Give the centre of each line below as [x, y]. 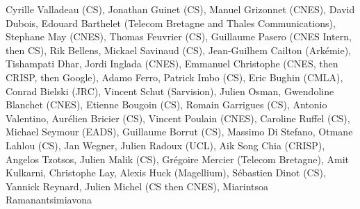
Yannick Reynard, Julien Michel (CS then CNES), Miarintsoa [137, 186]
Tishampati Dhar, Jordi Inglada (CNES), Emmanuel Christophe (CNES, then [172, 64]
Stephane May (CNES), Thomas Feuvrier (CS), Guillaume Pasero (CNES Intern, [179, 36]
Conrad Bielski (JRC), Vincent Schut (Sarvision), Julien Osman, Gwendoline [170, 91]
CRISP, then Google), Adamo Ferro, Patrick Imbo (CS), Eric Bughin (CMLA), [174, 77]
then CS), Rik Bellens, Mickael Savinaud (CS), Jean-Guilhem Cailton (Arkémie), [179, 50]
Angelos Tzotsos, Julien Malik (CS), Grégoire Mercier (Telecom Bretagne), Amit [177, 159]
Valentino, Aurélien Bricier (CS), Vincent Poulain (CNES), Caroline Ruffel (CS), [178, 118]
